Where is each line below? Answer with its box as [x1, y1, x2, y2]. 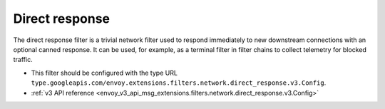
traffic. [13, 56, 33, 64]
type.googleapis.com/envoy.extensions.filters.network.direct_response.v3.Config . [31, 78, 327, 87]
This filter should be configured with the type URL [31, 68, 178, 77]
